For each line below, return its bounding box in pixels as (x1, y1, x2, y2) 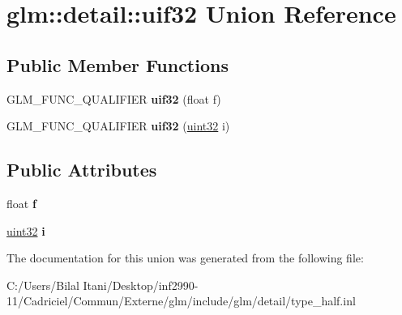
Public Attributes (6, 157, 157, 182)
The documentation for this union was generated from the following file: (6, 249, 364, 266)
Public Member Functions (6, 52, 229, 77)
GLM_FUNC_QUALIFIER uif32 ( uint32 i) (6, 117, 230, 134)
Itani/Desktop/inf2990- (83, 276, 199, 293)
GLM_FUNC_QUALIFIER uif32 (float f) (6, 90, 221, 107)
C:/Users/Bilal (6, 276, 79, 293)
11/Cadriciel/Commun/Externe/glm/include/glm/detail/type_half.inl (6, 292, 356, 309)
